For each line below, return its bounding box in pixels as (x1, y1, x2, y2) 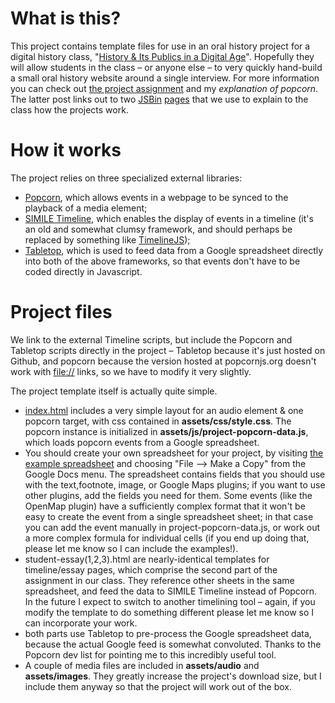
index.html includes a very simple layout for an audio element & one (24, 404, 304, 416)
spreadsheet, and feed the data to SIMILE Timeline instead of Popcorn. (24, 585, 318, 597)
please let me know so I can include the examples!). (24, 542, 239, 554)
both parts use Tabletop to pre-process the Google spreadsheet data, (24, 627, 312, 639)
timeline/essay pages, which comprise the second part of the (24, 563, 278, 576)
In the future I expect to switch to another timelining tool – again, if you (24, 595, 316, 607)
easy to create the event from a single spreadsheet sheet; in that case (24, 510, 314, 522)
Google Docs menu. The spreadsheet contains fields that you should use (24, 468, 326, 480)
